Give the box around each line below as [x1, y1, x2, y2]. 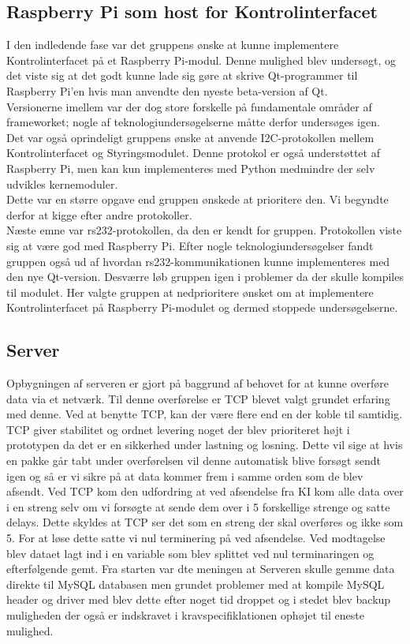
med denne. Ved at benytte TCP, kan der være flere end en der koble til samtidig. [6, 406, 403, 422]
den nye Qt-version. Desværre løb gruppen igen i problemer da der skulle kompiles [6, 268, 404, 285]
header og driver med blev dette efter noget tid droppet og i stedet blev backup [6, 591, 391, 608]
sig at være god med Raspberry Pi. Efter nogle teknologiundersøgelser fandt [6, 237, 374, 253]
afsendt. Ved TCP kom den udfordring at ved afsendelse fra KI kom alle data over [6, 483, 404, 500]
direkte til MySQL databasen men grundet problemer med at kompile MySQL [6, 575, 385, 592]
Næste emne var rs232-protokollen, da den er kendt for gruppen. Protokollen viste [6, 222, 402, 238]
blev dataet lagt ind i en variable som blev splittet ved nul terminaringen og [6, 545, 375, 561]
